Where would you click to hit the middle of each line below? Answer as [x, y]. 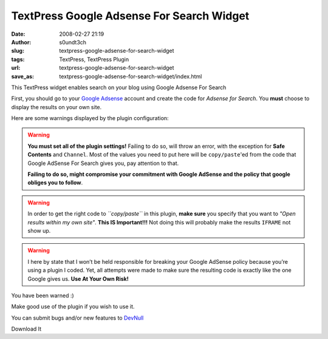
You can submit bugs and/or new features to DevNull [77, 318]
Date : [18, 34]
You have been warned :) [43, 295]
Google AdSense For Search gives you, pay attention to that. [103, 163]
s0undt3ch [73, 42]
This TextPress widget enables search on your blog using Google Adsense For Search [119, 87]
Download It [26, 329]
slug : [18, 51]
